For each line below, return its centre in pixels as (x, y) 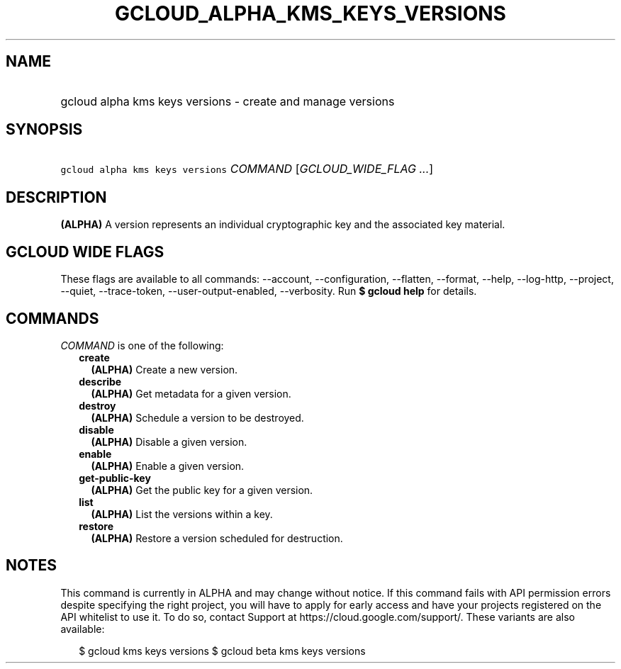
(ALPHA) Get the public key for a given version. (202, 490)
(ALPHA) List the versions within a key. (182, 514)
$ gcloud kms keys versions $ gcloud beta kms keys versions (222, 651)
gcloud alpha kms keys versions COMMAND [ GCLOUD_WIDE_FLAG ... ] (247, 169)
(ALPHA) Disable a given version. (169, 442)
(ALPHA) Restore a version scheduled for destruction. (217, 538)
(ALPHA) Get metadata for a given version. (191, 393)
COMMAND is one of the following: (142, 345)
